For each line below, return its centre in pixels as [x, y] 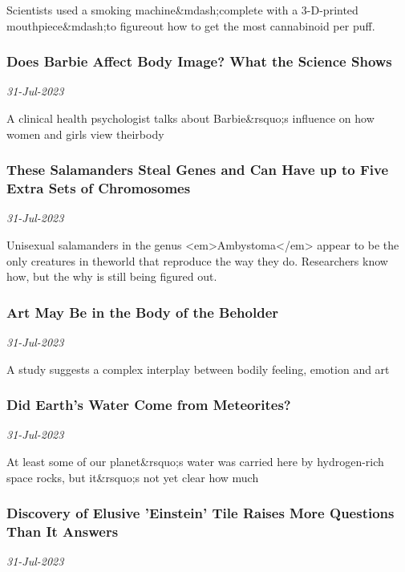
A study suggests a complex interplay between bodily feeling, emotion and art [198, 369]
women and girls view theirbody [85, 134]
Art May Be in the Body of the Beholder [143, 312]
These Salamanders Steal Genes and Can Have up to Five [198, 170]
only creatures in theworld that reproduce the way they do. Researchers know [197, 260]
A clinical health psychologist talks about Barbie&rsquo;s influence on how [190, 118]
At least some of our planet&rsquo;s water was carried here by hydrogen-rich [195, 461]
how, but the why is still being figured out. [112, 276]
